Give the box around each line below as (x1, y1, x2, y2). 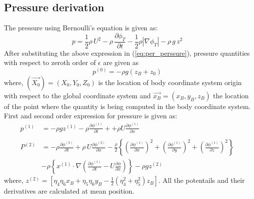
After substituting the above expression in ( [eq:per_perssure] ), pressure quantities (4, 47, 250, 58)
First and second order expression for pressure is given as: (4, 111, 177, 121)
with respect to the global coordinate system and (4, 90, 151, 100)
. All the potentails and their (158, 175, 245, 185)
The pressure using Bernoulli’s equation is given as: (4, 22, 158, 33)
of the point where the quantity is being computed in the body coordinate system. (4, 101, 251, 111)
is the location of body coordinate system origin (98, 77, 242, 87)
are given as (103, 57, 139, 67)
